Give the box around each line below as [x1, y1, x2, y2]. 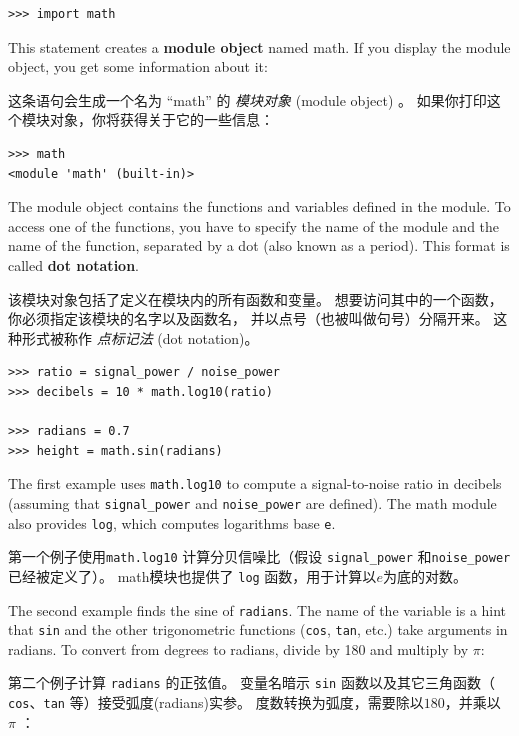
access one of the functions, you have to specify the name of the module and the [8, 215, 500, 236]
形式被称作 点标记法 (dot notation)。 [21, 327, 259, 348]
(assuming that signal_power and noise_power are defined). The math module [8, 492, 497, 513]
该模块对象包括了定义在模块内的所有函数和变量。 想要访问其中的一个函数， [8, 288, 503, 309]
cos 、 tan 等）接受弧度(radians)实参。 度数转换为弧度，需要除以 [8, 692, 424, 713]
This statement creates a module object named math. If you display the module [8, 36, 511, 57]
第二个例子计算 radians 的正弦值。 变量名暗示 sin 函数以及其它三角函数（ [8, 672, 495, 693]
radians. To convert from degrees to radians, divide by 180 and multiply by [8, 638, 469, 659]
